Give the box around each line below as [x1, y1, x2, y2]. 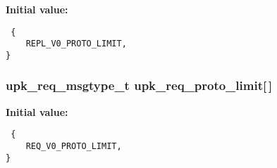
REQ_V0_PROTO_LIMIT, [25, 141, 122, 152]
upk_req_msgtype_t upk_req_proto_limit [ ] [6, 77, 273, 94]
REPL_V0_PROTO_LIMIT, [25, 39, 127, 49]
